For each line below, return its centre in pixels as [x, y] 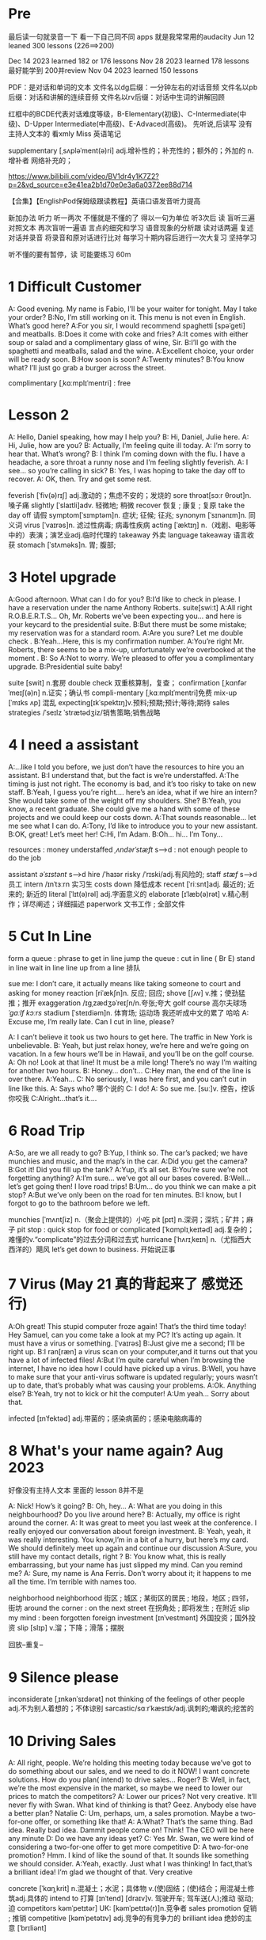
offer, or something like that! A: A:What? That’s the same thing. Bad [144, 1822]
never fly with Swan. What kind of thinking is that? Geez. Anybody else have [133, 1805]
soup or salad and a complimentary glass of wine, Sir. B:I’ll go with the [123, 342]
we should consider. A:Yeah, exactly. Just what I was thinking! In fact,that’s [130, 1864]
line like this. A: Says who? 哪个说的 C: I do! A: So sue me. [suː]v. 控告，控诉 [132, 1088]
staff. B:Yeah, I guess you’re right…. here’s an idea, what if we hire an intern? [133, 792]
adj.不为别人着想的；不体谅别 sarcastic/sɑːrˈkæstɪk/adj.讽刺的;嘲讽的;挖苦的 [131, 1708]
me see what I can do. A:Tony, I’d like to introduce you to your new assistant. [133, 826]
